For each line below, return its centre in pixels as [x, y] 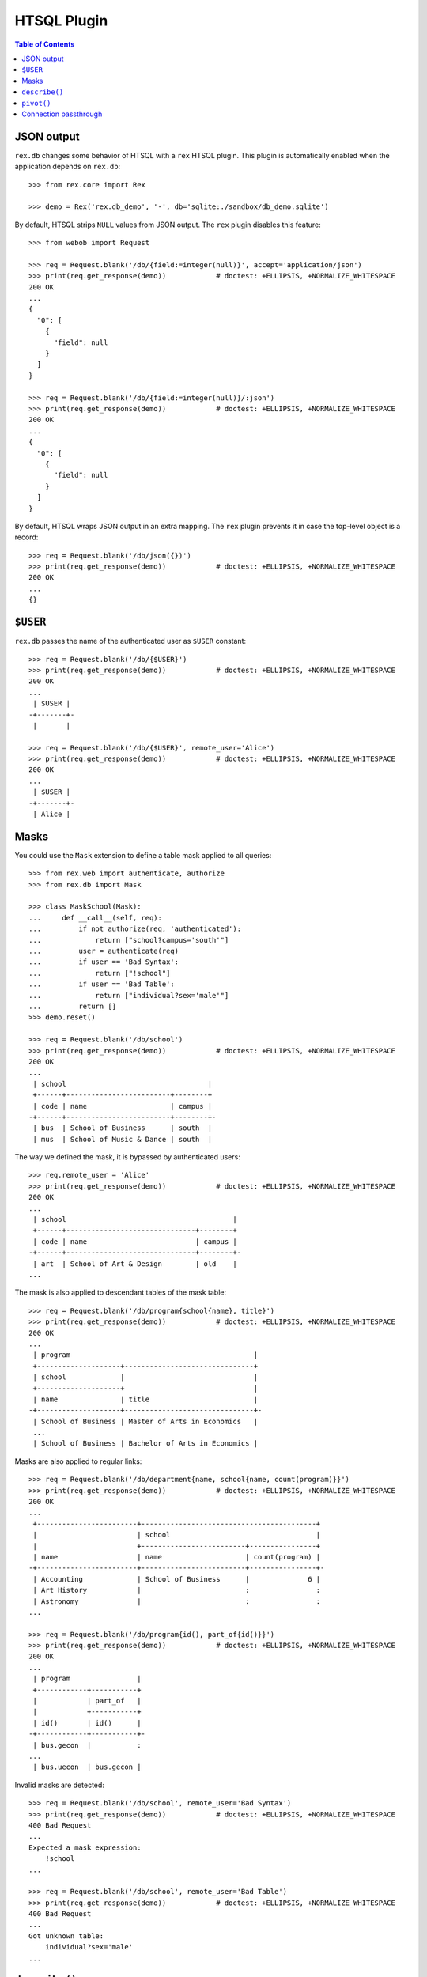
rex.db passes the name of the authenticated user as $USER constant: [130, 641]
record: [26, 537]
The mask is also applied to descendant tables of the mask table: [121, 1292]
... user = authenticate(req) [104, 951]
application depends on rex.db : [68, 167]
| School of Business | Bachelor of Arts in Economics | [145, 1444]
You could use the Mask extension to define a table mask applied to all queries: [143, 855]
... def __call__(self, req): [95, 918]
